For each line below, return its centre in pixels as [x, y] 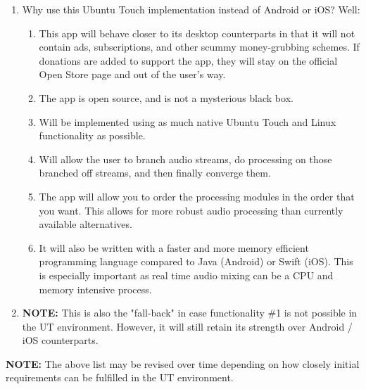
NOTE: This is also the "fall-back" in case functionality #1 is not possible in [190, 313]
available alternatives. [86, 224]
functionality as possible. [92, 135]
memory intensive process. [95, 289]
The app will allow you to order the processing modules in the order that [197, 196]
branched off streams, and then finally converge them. [155, 173]
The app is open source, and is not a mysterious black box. [166, 97]
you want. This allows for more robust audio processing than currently [191, 210]
